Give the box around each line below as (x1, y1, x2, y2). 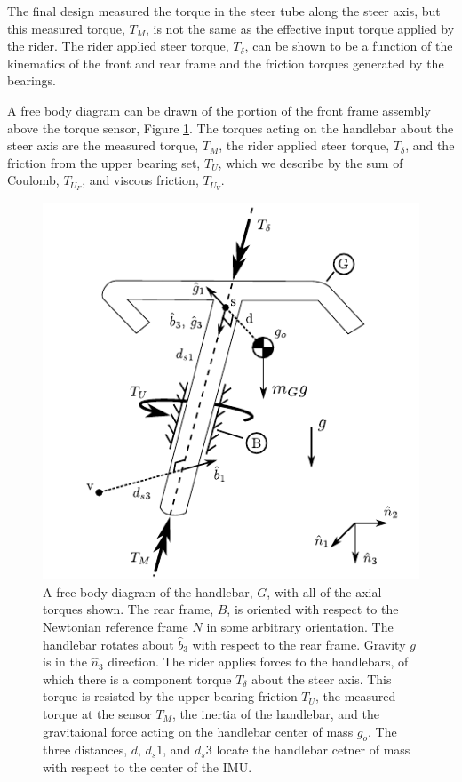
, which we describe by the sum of (218, 153, 403, 172)
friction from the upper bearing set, (7, 153, 201, 172)
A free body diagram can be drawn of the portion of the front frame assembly (7, 100, 431, 119)
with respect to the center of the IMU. (43, 757, 252, 776)
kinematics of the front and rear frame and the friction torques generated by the (7, 53, 444, 72)
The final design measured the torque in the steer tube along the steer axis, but (7, 2, 441, 20)
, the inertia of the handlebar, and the (171, 704, 379, 722)
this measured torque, (7, 19, 125, 37)
